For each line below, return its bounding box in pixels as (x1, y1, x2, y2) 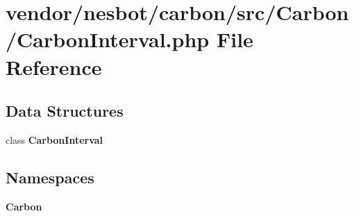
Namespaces (6, 166, 94, 188)
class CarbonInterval (6, 132, 103, 147)
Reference (6, 52, 102, 81)
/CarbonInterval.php (6, 25, 210, 53)
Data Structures (6, 100, 124, 122)
